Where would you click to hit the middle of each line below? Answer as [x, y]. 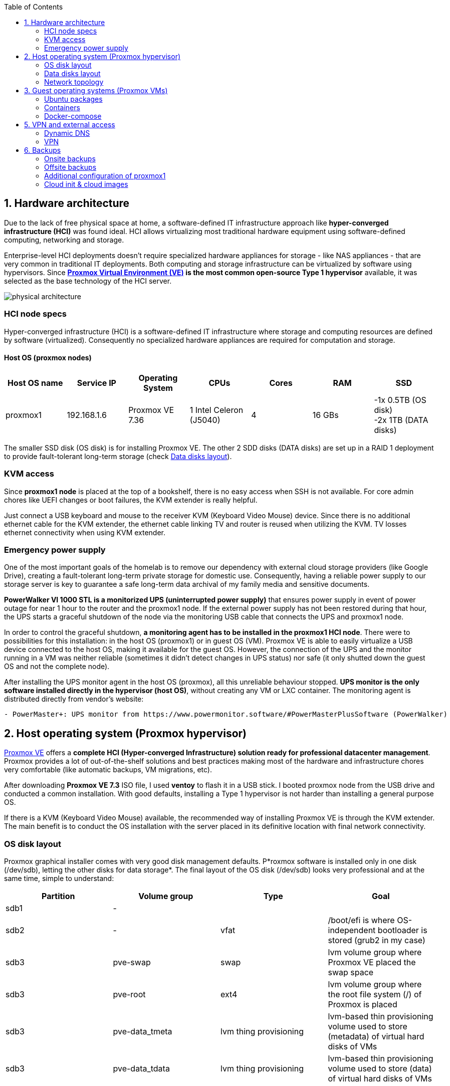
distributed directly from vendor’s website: [74, 699]
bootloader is [402, 930]
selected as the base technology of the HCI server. [88, 281]
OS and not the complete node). [57, 667]
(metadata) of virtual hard [376, 1036]
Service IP [96, 383]
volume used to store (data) [380, 1068]
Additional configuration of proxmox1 [105, 176]
